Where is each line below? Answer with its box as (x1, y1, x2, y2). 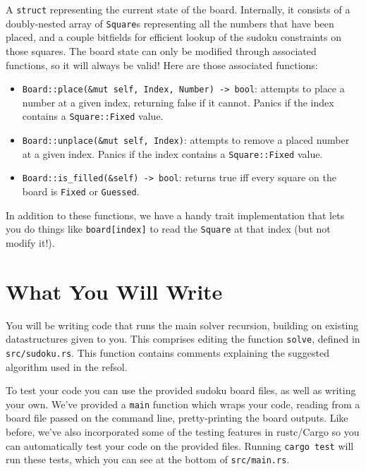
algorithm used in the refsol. (6, 359, 128, 374)
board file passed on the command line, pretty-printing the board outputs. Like (6, 410, 348, 425)
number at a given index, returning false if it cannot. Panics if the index (22, 94, 334, 109)
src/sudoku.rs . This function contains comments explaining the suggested (6, 345, 330, 360)
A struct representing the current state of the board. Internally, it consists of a (6, 2, 350, 16)
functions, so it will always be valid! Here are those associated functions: (6, 57, 318, 72)
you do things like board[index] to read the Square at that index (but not (6, 221, 331, 236)
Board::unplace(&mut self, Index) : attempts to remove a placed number (22, 133, 350, 147)
